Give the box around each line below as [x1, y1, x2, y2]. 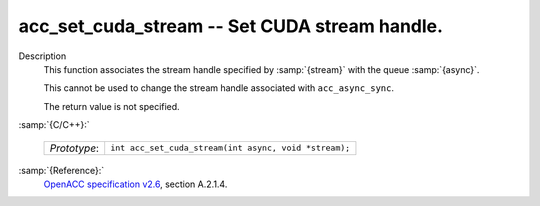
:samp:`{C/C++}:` [18, 119, 90, 131]
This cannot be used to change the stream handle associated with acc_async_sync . [43, 82, 395, 94]
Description [18, 50, 67, 62]
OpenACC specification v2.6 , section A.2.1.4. [43, 178, 228, 190]
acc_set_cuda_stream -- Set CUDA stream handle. [18, 15, 444, 37]
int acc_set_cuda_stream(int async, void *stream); [110, 143, 351, 153]
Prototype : [49, 141, 100, 155]
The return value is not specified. [43, 100, 180, 112]
